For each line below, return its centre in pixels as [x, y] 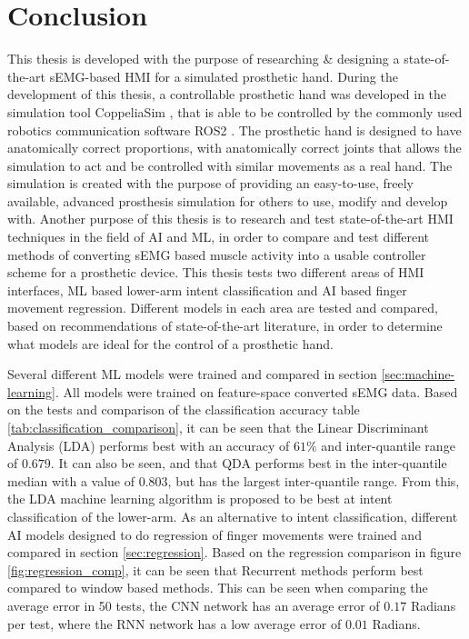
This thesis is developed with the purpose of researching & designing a [204, 59]
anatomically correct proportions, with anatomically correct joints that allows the [234, 148]
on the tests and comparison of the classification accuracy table [184, 409]
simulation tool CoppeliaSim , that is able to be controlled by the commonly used [235, 111]
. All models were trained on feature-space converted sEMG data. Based [256, 391]
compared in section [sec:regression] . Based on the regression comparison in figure [234, 552]
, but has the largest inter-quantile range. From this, [314, 480]
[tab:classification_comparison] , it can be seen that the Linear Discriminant [218, 427]
